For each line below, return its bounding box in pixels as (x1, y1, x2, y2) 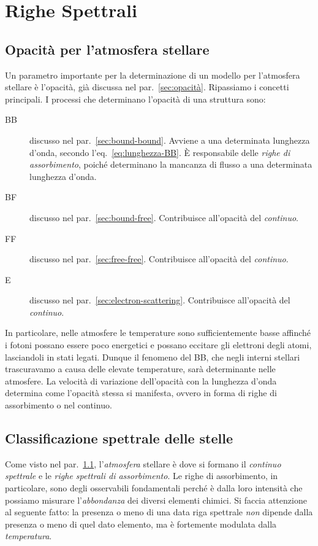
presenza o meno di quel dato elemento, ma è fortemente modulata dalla (5, 517, 277, 530)
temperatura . (5, 529, 52, 542)
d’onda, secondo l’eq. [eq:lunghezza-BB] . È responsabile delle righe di (29, 146, 290, 158)
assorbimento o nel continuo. (5, 399, 112, 411)
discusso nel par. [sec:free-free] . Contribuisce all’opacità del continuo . (29, 252, 289, 265)
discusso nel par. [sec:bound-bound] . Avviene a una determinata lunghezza (29, 133, 310, 146)
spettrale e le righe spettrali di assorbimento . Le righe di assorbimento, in (5, 469, 278, 482)
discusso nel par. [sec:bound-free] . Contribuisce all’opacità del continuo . (29, 211, 298, 224)
